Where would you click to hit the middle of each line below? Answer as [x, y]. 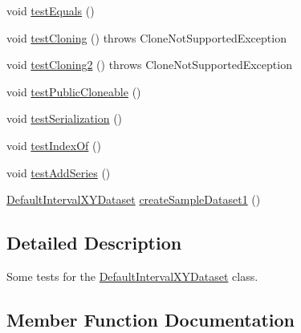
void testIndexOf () [54, 145]
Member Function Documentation [151, 319]
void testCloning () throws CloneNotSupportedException [146, 37]
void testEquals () [51, 10]
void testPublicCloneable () [74, 91]
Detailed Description [94, 243]
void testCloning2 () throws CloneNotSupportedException [149, 65]
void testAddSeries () [59, 172]
